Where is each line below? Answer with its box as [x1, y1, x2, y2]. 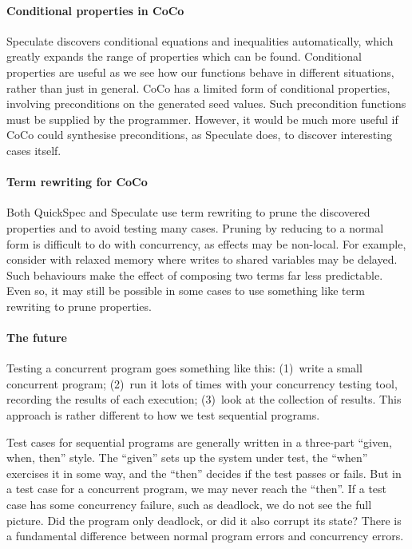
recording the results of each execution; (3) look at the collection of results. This [6, 391, 402, 408]
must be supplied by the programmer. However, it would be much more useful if [6, 110, 398, 127]
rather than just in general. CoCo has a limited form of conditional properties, [6, 79, 390, 96]
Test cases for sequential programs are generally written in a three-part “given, [6, 433, 392, 450]
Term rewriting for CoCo [6, 173, 148, 190]
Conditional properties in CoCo [6, 2, 184, 18]
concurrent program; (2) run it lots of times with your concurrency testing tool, [6, 375, 398, 392]
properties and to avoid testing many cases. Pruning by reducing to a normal [6, 219, 384, 236]
